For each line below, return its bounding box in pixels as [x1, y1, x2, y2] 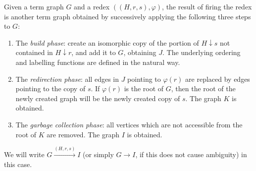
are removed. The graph [47, 129, 120, 139]
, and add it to [71, 47, 116, 57]
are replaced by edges [185, 73, 250, 84]
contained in [15, 47, 53, 57]
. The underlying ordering [162, 47, 241, 57]
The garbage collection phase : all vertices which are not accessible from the [15, 119, 243, 129]
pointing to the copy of [15, 83, 86, 94]
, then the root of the [171, 83, 236, 94]
